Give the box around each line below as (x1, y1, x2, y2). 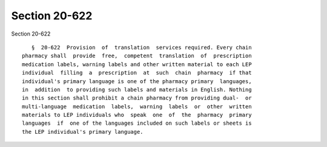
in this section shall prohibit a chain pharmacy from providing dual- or (22, 95, 252, 102)
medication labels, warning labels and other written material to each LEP (22, 61, 252, 67)
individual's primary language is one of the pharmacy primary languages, (22, 78, 252, 84)
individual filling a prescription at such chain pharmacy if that (22, 69, 252, 77)
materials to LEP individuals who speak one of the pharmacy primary (22, 111, 252, 119)
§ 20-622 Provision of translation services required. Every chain (31, 44, 252, 51)
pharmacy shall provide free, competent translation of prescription (22, 52, 252, 60)
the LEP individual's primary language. (22, 128, 144, 135)
